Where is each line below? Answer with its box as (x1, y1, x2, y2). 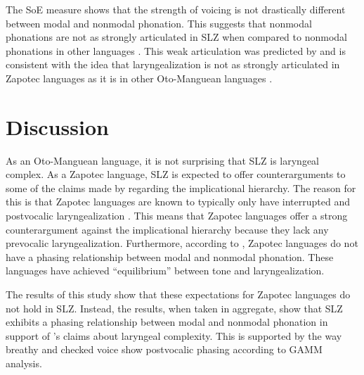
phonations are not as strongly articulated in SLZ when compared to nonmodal (6, 30, 347, 44)
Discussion (6, 112, 109, 141)
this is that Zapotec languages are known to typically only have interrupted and (6, 194, 350, 209)
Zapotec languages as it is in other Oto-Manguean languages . (6, 70, 273, 85)
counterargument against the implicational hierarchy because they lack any (6, 222, 329, 236)
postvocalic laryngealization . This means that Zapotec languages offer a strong (6, 208, 348, 223)
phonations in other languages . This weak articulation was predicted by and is (6, 43, 346, 58)
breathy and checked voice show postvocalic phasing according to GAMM (6, 342, 323, 357)
